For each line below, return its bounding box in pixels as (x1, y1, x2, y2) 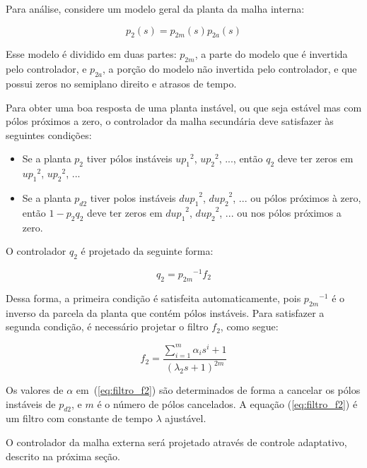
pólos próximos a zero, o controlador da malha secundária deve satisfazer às (6, 114, 334, 128)
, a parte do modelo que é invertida (194, 47, 348, 61)
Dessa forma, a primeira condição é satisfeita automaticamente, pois (6, 290, 301, 305)
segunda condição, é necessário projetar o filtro (6, 319, 209, 334)
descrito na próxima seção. (6, 448, 120, 463)
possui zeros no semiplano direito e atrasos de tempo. (6, 76, 237, 90)
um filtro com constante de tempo (6, 411, 153, 426)
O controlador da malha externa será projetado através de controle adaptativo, (6, 435, 347, 450)
